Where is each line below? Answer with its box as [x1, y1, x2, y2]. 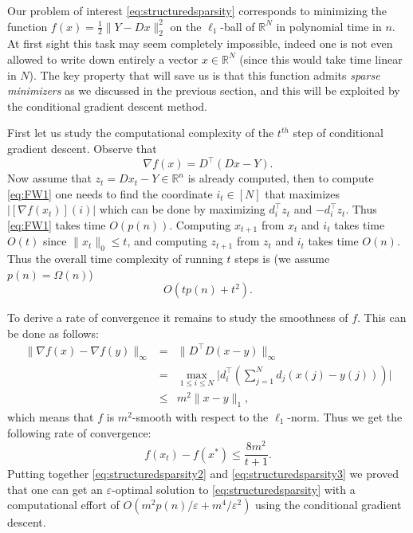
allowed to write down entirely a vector [7, 50, 199, 67]
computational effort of [7, 496, 120, 513]
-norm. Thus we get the [287, 408, 403, 425]
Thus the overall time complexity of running [7, 250, 223, 267]
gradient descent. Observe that [7, 139, 157, 156]
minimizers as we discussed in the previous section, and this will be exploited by [7, 82, 400, 99]
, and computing [127, 233, 207, 249]
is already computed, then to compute [187, 170, 374, 186]
